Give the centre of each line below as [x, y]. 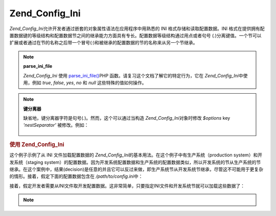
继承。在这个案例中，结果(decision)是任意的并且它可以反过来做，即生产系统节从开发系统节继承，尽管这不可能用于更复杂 [136, 169]
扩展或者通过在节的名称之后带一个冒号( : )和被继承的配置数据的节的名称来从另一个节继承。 [103, 43]
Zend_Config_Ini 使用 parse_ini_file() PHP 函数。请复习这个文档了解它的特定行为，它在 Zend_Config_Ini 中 [133, 75]
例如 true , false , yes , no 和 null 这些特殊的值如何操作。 [89, 83]
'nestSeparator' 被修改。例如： [56, 125]
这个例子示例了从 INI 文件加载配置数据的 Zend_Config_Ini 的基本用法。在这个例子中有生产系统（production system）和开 [136, 155]
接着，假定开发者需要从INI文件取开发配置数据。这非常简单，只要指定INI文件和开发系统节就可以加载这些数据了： [127, 185]
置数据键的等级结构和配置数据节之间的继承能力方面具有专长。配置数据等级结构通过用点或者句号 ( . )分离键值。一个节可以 [135, 35]
